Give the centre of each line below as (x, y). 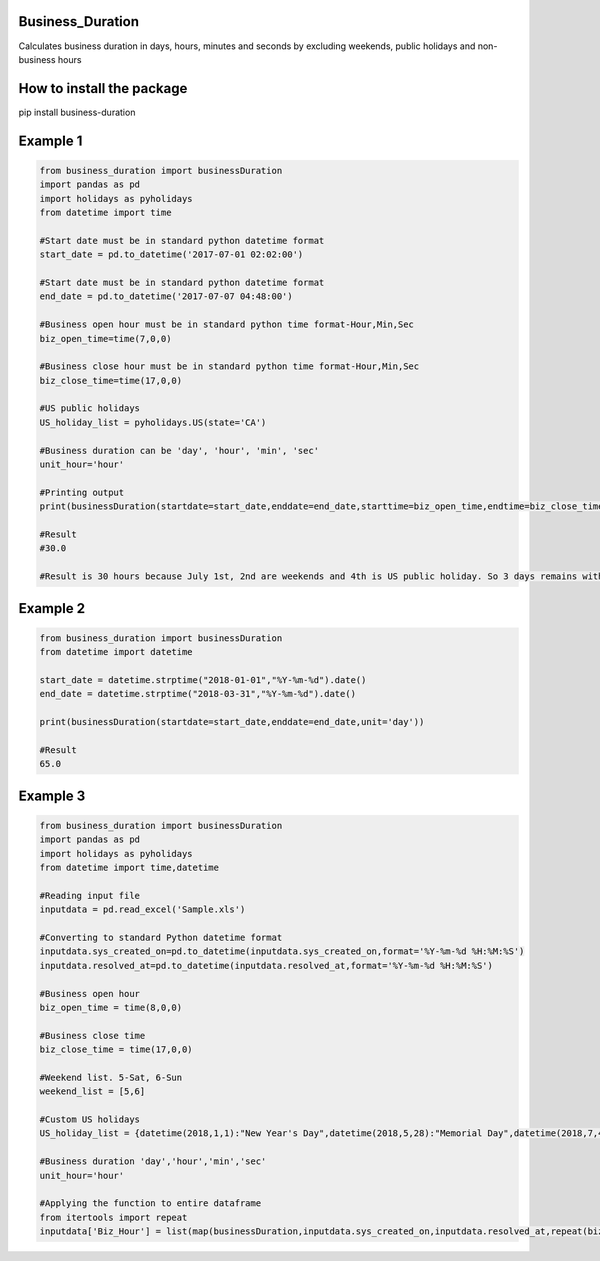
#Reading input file (89, 895)
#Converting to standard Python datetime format (161, 937)
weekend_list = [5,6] (92, 1091)
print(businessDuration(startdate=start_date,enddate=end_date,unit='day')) (232, 722)
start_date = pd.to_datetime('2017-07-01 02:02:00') (171, 254)
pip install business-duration (77, 112)
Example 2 (51, 608)
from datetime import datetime (116, 652)
